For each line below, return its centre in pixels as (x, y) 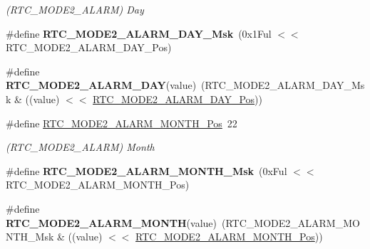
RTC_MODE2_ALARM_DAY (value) (101, 85)
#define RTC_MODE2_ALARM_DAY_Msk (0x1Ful (139, 33)
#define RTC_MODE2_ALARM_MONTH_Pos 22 (122, 123)
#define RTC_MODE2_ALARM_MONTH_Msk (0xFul (147, 170)
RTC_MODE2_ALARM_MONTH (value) (112, 222)
